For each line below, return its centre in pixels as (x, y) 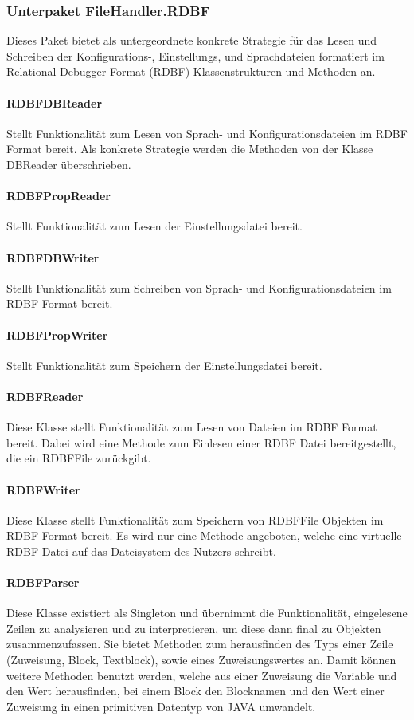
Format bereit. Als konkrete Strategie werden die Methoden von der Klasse (190, 149)
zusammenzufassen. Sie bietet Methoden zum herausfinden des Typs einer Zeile (200, 644)
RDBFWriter (43, 489)
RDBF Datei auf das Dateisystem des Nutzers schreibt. (141, 551)
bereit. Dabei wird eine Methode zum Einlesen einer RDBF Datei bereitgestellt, (201, 442)
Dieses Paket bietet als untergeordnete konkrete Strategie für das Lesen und (192, 40)
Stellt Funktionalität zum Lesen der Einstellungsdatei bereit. (154, 226)
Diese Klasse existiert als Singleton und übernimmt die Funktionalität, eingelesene (207, 613)
